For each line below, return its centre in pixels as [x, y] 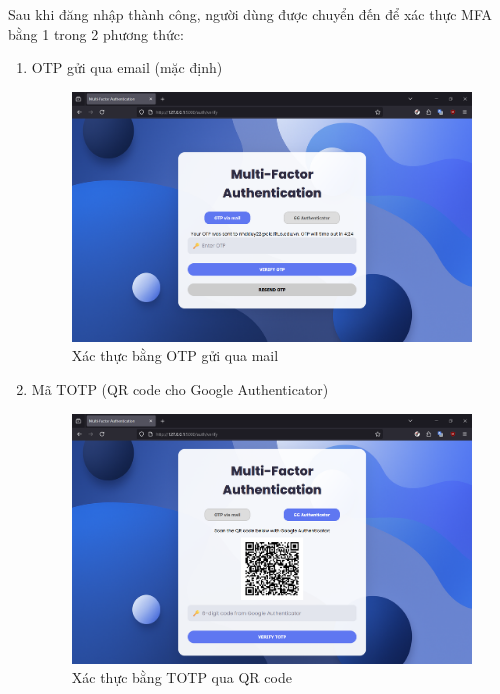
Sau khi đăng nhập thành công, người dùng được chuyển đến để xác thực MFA [250, 14]
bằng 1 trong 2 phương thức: [96, 33]
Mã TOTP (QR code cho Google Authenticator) [180, 388]
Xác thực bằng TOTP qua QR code [181, 677]
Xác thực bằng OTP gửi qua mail [175, 355]
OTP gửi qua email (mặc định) [127, 67]
